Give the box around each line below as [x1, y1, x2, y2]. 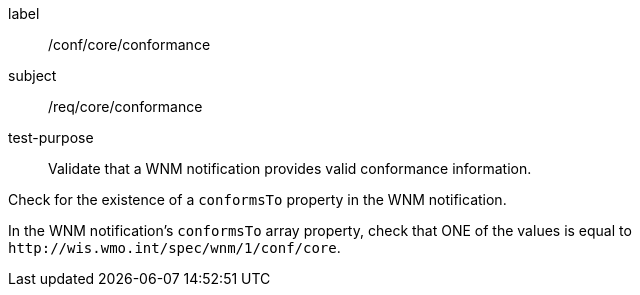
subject [8, 67, 57, 84]
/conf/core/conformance [48, 36, 211, 53]
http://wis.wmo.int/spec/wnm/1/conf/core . [8, 239, 341, 256]
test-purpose [8, 129, 94, 146]
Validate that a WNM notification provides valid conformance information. [48, 160, 532, 177]
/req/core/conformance [48, 98, 203, 115]
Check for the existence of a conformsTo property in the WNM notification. [8, 191, 507, 208]
